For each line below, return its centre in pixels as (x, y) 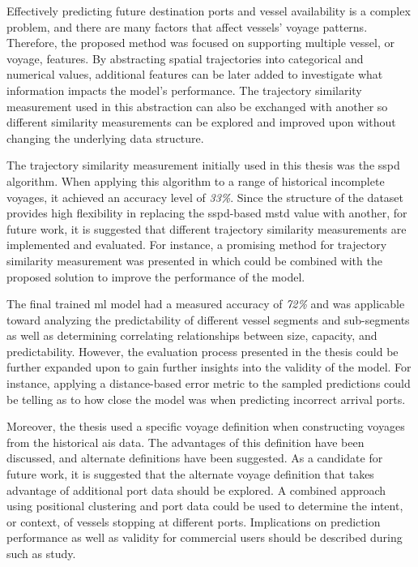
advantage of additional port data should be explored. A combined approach (196, 490)
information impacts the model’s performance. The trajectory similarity (184, 90)
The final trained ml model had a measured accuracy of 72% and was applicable (206, 304)
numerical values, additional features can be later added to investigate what (195, 74)
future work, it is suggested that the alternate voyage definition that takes (190, 474)
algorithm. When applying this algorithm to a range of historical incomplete (196, 180)
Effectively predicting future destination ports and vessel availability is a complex (209, 11)
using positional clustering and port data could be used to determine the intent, (205, 506)
